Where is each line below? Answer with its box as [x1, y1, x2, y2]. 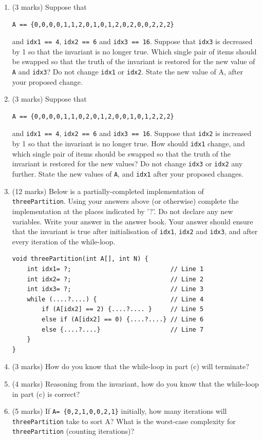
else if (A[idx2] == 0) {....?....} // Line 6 [42, 315, 204, 323]
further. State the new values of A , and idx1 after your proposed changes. [12, 168, 243, 179]
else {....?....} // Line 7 [42, 326, 204, 333]
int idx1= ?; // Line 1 [27, 265, 204, 273]
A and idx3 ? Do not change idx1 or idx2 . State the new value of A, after [12, 66, 243, 77]
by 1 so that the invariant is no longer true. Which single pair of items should [12, 46, 257, 56]
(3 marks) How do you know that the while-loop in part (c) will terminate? [12, 361, 249, 372]
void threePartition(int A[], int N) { [12, 255, 148, 263]
